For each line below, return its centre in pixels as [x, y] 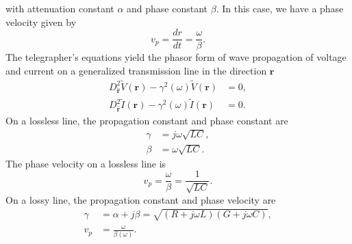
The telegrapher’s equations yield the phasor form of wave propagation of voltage [176, 57]
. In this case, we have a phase [280, 8]
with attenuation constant [60, 8]
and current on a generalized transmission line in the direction [136, 70]
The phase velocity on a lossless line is [86, 163]
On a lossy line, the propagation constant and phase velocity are [141, 199]
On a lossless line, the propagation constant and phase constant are [147, 120]
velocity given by [41, 22]
